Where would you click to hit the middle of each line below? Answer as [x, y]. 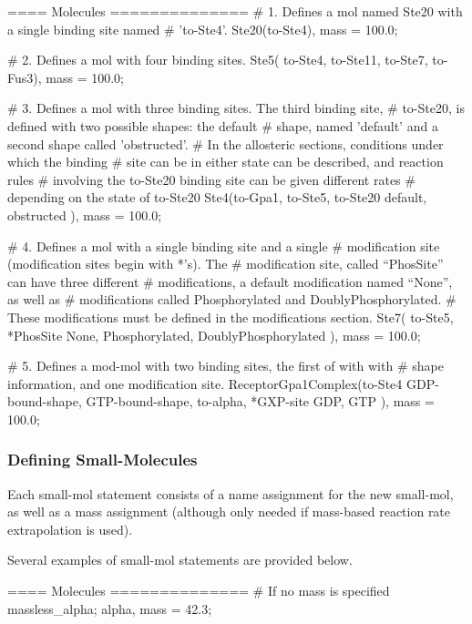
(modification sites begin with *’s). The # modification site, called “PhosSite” [226, 264]
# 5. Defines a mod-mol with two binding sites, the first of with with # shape [226, 366]
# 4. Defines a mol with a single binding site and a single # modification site [224, 246]
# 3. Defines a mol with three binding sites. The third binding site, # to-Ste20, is [236, 108]
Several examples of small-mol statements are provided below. [180, 560]
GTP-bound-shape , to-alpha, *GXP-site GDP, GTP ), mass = [260, 401]
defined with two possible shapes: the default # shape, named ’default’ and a [223, 125]
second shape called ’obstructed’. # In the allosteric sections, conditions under [226, 143]
